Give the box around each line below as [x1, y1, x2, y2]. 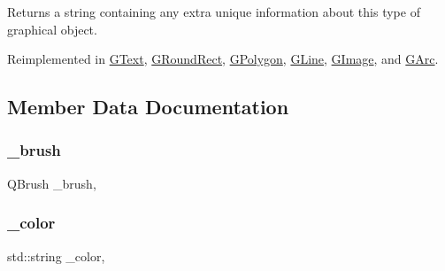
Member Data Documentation [7, 93, 289, 120]
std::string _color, [7, 246, 105, 265]
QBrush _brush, [7, 174, 96, 192]
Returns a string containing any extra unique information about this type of [7, 3, 420, 20]
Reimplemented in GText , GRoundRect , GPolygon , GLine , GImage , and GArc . [7, 50, 439, 68]
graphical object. [7, 19, 97, 38]
